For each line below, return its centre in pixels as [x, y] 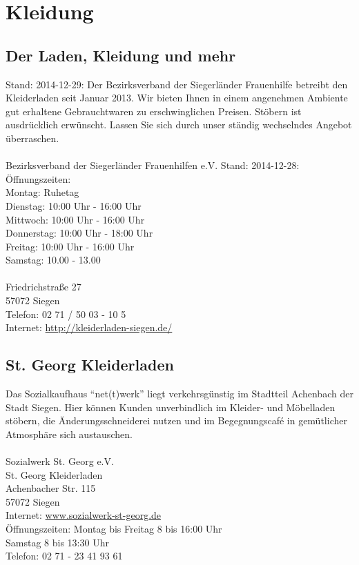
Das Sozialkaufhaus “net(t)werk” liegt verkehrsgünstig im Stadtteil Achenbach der [179, 394]
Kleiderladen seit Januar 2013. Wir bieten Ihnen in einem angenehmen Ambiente [177, 98]
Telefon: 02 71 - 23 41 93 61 [64, 556]
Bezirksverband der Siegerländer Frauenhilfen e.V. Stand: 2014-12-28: [153, 165]
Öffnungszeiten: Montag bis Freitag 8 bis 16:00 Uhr [114, 528]
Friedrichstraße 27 [43, 287]
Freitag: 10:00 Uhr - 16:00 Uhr [70, 246]
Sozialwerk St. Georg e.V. [60, 461]
